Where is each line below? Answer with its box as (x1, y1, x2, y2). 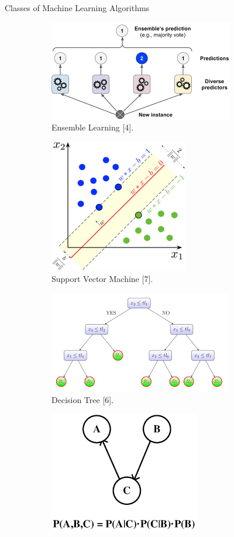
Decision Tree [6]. (51, 393, 114, 405)
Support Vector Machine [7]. (51, 273, 153, 285)
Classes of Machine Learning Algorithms (5, 2, 150, 13)
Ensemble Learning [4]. (51, 121, 134, 133)
